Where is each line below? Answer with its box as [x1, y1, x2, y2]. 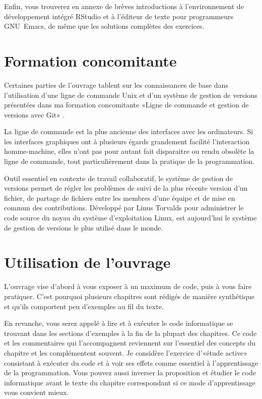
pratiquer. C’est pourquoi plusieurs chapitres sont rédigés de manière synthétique [4, 291, 255, 301]
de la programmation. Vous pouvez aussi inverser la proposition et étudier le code [4, 367, 256, 378]
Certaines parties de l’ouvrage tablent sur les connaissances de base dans [4, 79, 228, 90]
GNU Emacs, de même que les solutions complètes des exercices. [4, 21, 205, 31]
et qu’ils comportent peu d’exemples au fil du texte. [4, 301, 164, 311]
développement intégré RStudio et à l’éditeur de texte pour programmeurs [4, 11, 234, 21]
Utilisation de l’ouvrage [4, 252, 171, 272]
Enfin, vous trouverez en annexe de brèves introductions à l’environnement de [4, 1, 244, 11]
